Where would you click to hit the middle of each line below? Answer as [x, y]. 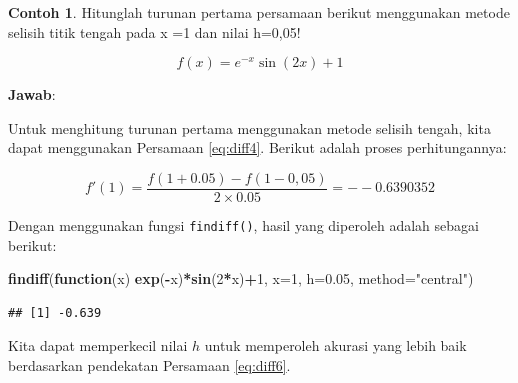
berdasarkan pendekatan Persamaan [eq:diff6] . [149, 365]
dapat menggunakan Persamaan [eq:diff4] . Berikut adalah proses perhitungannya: [257, 147]
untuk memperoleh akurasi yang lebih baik [335, 345]
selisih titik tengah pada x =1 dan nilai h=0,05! [154, 31]
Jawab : [32, 94]
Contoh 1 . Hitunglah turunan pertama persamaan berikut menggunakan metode [259, 12]
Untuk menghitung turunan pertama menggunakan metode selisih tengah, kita [249, 127]
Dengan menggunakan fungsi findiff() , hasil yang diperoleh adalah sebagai [243, 225]
